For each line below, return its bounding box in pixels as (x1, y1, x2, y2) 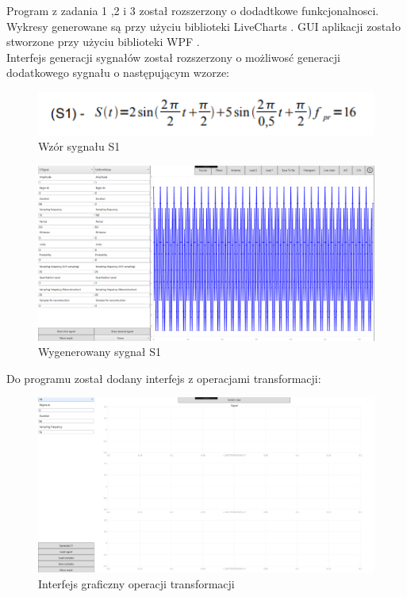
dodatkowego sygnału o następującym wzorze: (6, 64, 229, 81)
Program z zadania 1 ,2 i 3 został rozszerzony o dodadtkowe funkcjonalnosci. (6, 2, 379, 18)
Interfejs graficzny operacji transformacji (38, 575, 235, 591)
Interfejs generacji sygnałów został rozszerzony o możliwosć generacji (6, 48, 340, 65)
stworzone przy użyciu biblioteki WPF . (6, 33, 200, 50)
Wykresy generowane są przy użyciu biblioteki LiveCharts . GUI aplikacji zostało (6, 17, 401, 34)
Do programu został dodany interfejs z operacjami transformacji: (6, 369, 321, 386)
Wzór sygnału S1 (38, 138, 121, 155)
